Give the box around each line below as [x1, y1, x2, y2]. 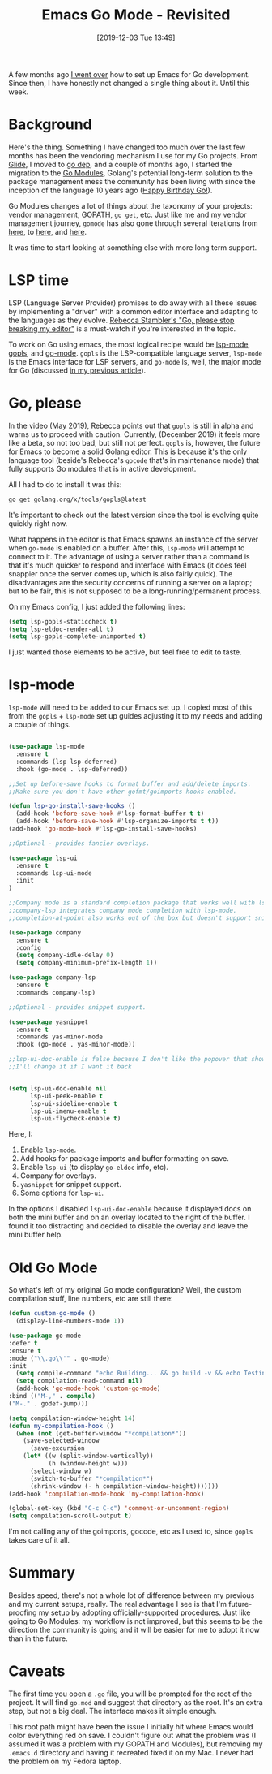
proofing [8, 1608, 37, 1617]
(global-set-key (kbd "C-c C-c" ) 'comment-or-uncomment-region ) [8, 1504, 230, 1513]
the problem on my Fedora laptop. [8, 1756, 121, 1766]
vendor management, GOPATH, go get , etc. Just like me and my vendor [8, 209, 247, 219]
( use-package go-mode [8, 1332, 82, 1340]
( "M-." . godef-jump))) [8, 1399, 89, 1408]
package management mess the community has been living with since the [8, 176, 256, 186]
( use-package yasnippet [8, 1017, 89, 1026]
